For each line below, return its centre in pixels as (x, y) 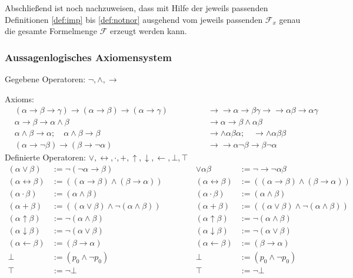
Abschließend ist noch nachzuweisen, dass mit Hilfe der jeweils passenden (136, 8)
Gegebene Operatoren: (45, 79)
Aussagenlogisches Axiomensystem (88, 57)
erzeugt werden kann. (148, 31)
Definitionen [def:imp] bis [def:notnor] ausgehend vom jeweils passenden (134, 19)
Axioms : (19, 98)
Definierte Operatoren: (45, 157)
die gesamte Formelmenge (51, 31)
